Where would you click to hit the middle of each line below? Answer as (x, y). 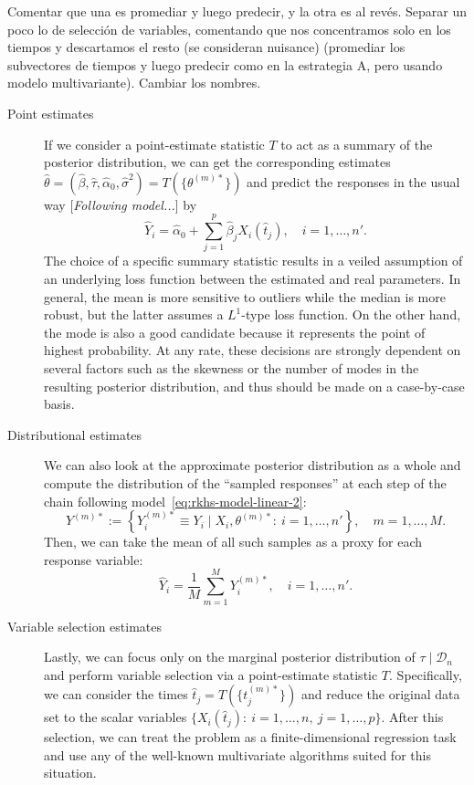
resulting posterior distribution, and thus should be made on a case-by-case (254, 386)
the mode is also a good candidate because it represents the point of (235, 332)
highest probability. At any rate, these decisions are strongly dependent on (253, 350)
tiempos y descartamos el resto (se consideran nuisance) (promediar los (206, 47)
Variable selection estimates (85, 626)
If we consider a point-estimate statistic (154, 144)
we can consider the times (116, 694)
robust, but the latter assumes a (134, 314)
